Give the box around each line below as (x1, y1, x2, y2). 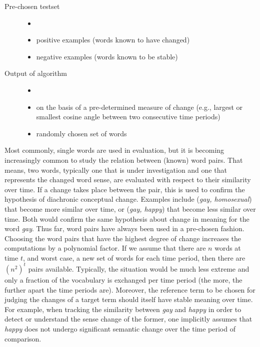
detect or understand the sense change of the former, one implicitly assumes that (4, 314, 252, 324)
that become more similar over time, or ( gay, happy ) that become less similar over (4, 203, 256, 214)
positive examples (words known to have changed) (36, 34, 190, 45)
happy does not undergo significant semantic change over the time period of (4, 323, 235, 334)
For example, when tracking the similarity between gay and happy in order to (4, 304, 241, 314)
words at (214, 243, 241, 253)
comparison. (4, 333, 41, 344)
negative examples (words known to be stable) (36, 51, 178, 61)
